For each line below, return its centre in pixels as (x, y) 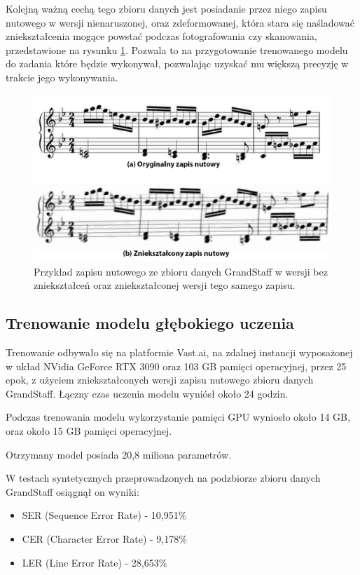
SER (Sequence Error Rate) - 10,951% (104, 515)
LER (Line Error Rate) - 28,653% (95, 562)
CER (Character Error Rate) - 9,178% (104, 538)
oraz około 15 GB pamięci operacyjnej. (89, 431)
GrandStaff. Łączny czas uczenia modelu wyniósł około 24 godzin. (147, 393)
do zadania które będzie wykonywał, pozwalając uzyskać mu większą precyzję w (177, 63)
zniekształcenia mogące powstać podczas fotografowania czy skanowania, (161, 36)
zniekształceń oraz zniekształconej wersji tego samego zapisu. (165, 285)
